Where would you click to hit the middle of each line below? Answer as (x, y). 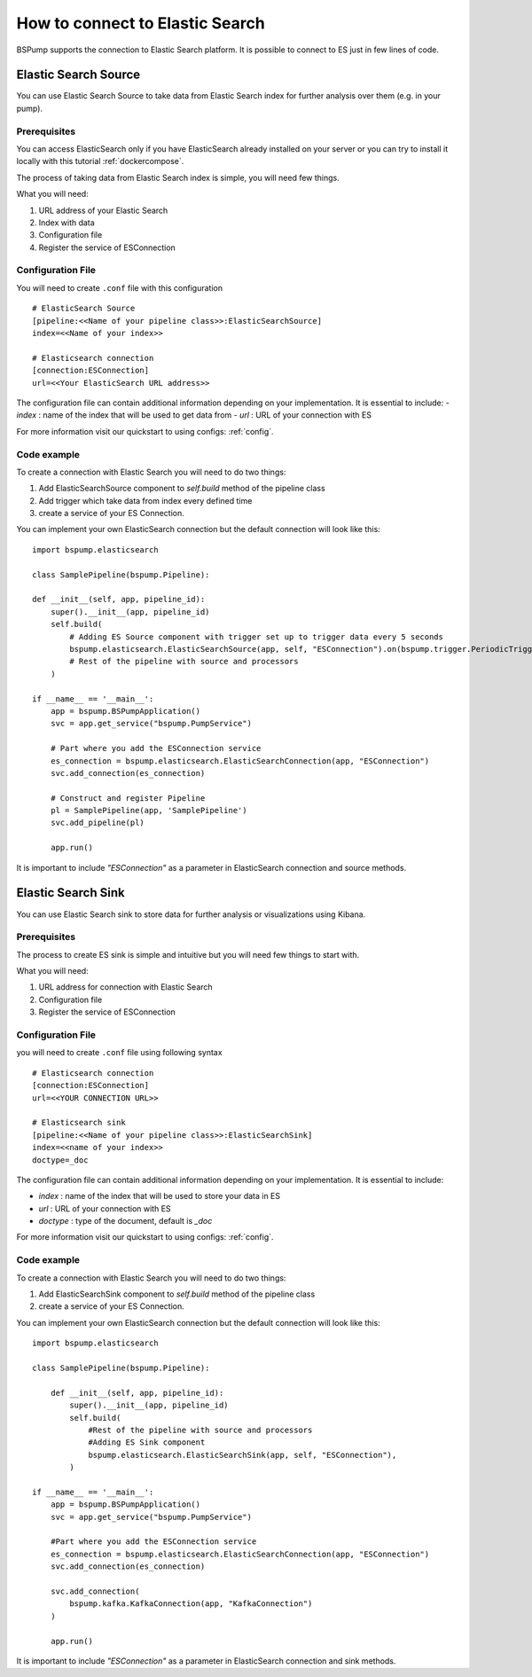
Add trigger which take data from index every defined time (145, 500)
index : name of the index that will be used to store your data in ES (160, 1196)
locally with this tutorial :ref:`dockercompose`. (100, 161)
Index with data (66, 223)
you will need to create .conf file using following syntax (119, 1053)
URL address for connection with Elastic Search (125, 987)
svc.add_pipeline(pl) (98, 823)
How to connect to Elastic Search (141, 23)
